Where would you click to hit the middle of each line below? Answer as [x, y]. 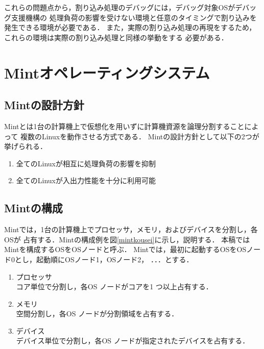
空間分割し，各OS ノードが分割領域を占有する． [97, 314]
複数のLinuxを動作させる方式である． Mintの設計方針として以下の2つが [140, 136]
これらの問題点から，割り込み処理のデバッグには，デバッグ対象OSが [120, 7]
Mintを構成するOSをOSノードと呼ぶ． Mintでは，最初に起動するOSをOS [125, 249]
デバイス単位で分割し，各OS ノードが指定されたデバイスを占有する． [133, 341]
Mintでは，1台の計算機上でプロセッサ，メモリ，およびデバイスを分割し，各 [131, 229]
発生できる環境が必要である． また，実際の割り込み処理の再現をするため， [130, 27]
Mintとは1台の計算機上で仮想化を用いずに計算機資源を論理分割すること [124, 126]
